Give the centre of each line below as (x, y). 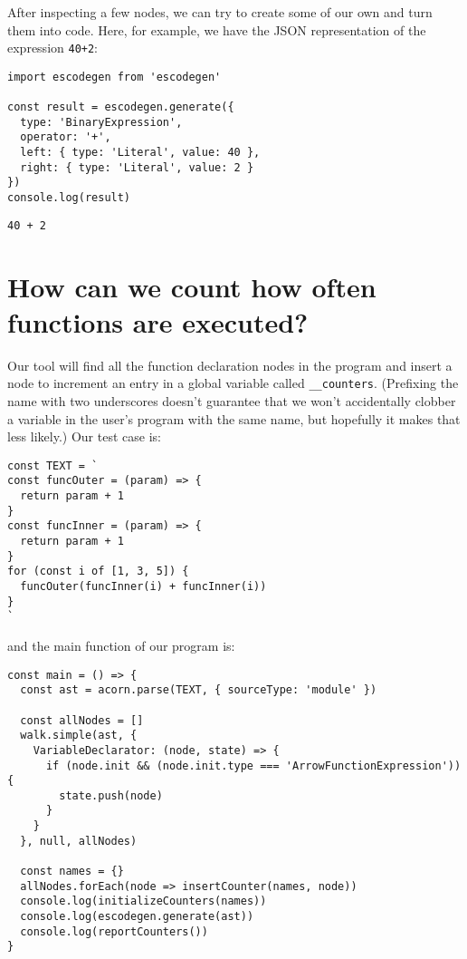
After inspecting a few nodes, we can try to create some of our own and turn (220, 12)
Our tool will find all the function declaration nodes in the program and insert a (230, 365)
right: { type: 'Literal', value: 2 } (137, 167)
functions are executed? (158, 321)
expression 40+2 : (53, 48)
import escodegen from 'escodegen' (114, 77)
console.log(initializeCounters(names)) (143, 901)
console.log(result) (69, 198)
